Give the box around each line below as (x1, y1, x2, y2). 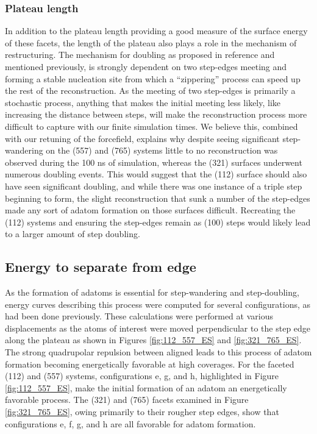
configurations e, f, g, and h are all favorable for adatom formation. (5, 417, 256, 430)
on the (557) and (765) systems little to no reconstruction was (46, 144, 278, 157)
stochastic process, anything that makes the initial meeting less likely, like (5, 96, 281, 108)
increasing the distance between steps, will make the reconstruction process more (5, 108, 307, 121)
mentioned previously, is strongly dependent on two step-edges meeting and (5, 60, 287, 73)
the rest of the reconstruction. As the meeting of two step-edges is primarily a (5, 84, 296, 97)
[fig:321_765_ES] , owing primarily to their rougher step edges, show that (5, 405, 279, 418)
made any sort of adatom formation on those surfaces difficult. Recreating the (5, 204, 296, 216)
